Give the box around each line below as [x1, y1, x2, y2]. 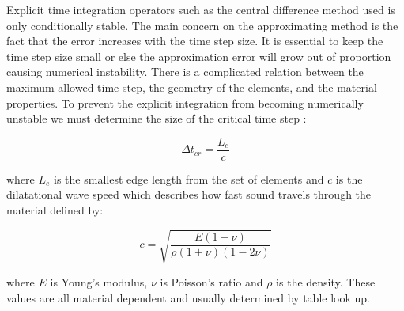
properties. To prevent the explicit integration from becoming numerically [6, 94, 364, 111]
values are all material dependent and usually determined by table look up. [6, 289, 370, 305]
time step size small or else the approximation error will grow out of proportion [6, 47, 391, 64]
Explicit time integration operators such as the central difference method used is [6, 2, 395, 17]
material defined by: [6, 202, 104, 218]
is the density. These [276, 274, 376, 290]
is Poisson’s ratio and [160, 274, 263, 290]
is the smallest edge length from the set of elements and [54, 170, 324, 187]
